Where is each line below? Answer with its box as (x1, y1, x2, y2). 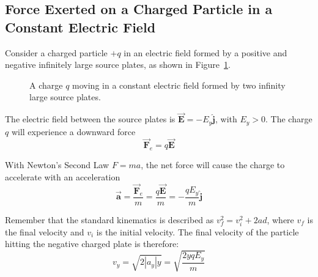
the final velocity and (5, 225, 84, 238)
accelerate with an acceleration (5, 170, 120, 183)
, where (267, 213, 294, 226)
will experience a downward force (11, 125, 136, 138)
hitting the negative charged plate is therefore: (5, 237, 179, 250)
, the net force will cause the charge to (141, 158, 285, 171)
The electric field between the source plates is (5, 113, 176, 125)
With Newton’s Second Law (5, 158, 109, 171)
